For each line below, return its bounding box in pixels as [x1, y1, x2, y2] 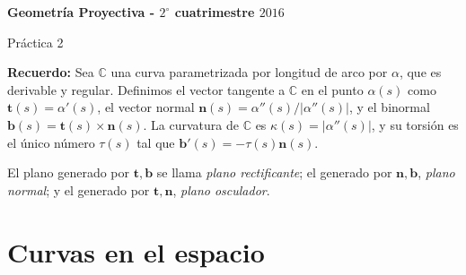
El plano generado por [7, 163, 130, 182]
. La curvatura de [143, 115, 239, 133]
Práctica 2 [7, 32, 64, 51]
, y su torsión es [371, 115, 459, 133]
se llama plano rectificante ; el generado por [156, 163, 392, 182]
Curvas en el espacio [7, 233, 265, 270]
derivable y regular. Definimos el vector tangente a [7, 80, 286, 99]
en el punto [301, 80, 364, 99]
